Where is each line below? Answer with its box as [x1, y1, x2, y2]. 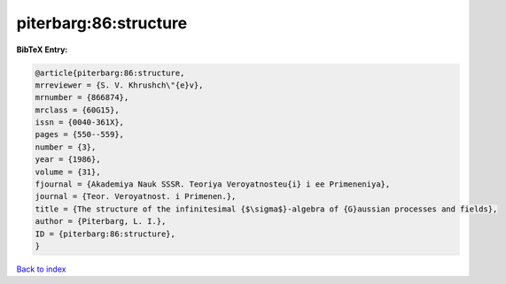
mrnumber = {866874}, [35, 93, 129, 103]
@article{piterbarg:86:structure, [35, 67, 185, 78]
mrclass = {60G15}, [35, 104, 120, 115]
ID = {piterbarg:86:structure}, [35, 228, 176, 239]
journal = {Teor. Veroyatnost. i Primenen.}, [35, 191, 237, 202]
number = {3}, [35, 142, 97, 152]
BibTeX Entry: [16, 44, 68, 55]
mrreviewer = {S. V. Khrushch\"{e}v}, [35, 80, 204, 90]
